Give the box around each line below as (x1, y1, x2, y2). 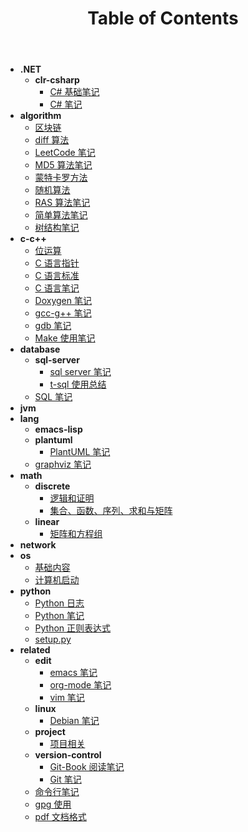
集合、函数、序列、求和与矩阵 (49, 505, 173, 517)
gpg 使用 (34, 798, 72, 811)
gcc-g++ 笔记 (34, 307, 92, 319)
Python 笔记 (34, 610, 85, 622)
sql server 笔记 (49, 366, 112, 378)
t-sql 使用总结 (49, 378, 107, 391)
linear (34, 516, 60, 528)
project (34, 726, 66, 738)
